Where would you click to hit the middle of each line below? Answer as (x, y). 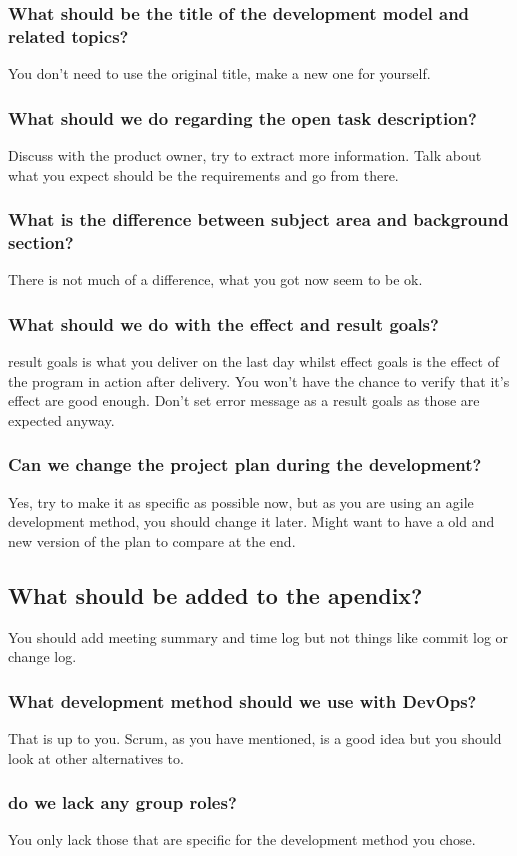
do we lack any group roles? (122, 802)
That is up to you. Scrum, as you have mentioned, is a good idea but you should (255, 738)
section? (41, 241)
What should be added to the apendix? (215, 594)
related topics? (68, 35)
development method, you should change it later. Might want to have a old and (251, 521)
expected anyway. (61, 419)
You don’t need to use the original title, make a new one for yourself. (219, 73)
